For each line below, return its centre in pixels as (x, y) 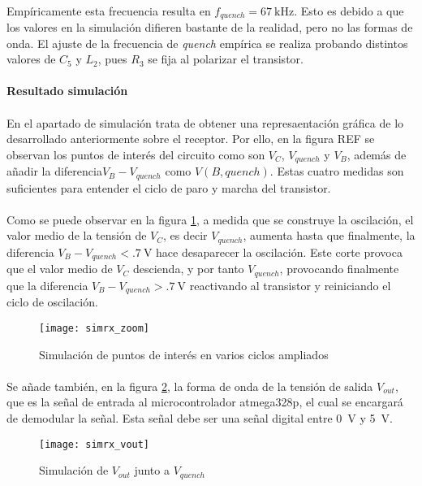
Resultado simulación (67, 91)
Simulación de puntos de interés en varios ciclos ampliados (184, 354)
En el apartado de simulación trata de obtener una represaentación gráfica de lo (205, 122)
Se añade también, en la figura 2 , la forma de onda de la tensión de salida (190, 386)
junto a (152, 470)
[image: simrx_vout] (95, 444)
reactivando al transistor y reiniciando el (290, 285)
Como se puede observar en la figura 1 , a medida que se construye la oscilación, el (210, 219)
